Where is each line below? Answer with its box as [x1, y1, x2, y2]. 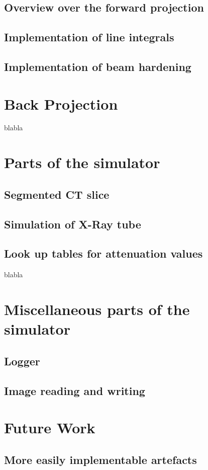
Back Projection [4, 93, 118, 114]
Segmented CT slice [4, 186, 110, 202]
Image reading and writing [4, 382, 145, 398]
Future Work [4, 417, 95, 438]
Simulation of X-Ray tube [4, 216, 141, 231]
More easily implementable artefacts [4, 451, 197, 467]
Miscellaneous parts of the [4, 298, 190, 319]
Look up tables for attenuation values [4, 246, 203, 261]
